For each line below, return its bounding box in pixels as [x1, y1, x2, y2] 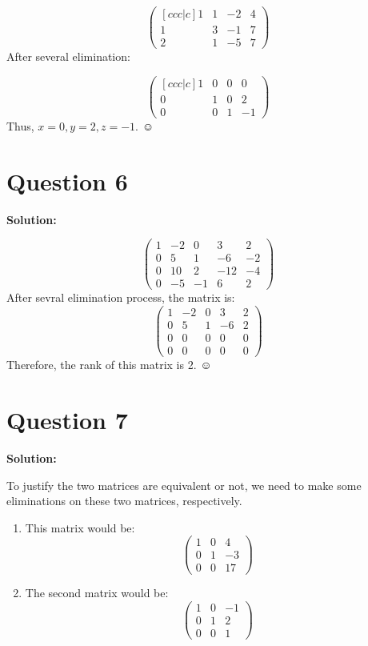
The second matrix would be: [25, 584, 169, 601]
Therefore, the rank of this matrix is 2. [6, 356, 197, 373]
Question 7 [6, 403, 128, 435]
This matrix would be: [25, 519, 135, 536]
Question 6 [6, 164, 128, 197]
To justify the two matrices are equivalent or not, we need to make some [6, 476, 362, 493]
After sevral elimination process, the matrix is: [6, 289, 235, 306]
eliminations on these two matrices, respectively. [6, 492, 242, 509]
